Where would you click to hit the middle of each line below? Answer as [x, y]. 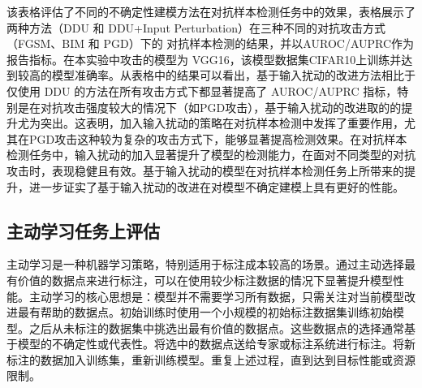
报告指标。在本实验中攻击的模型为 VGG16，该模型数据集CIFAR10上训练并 [204, 59]
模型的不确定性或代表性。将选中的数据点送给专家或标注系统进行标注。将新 [216, 344]
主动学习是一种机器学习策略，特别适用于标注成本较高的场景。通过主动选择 [205, 264]
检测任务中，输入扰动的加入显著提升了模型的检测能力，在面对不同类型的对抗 [211, 155]
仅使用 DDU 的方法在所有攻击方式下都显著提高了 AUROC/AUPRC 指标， [202, 91]
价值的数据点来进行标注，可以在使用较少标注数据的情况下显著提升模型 [205, 280]
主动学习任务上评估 [83, 230]
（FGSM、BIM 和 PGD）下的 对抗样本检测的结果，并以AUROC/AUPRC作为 [211, 43]
